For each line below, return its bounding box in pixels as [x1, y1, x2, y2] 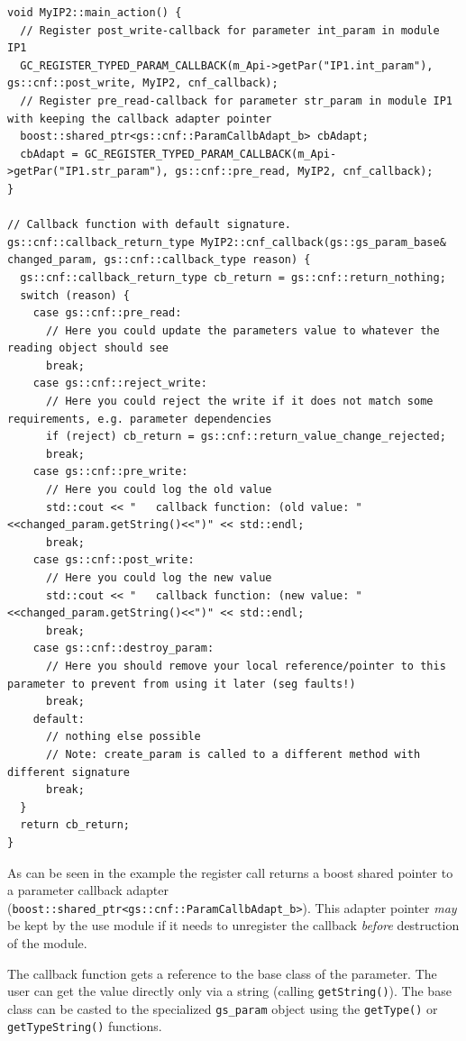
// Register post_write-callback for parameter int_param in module [20, 23, 440, 37]
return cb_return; [20, 818, 131, 832]
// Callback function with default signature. [7, 218, 291, 232]
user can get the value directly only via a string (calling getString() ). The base [7, 982, 452, 1000]
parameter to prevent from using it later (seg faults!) [7, 677, 356, 690]
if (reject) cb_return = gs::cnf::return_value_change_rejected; [45, 430, 446, 443]
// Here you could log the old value [45, 483, 272, 497]
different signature [7, 765, 131, 779]
